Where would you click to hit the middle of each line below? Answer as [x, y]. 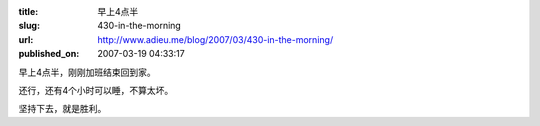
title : [28, 11]
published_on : [49, 54]
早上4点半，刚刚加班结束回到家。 [87, 72]
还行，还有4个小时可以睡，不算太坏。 [96, 90]
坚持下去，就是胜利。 [62, 109]
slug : [29, 26]
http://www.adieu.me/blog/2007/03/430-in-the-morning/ [215, 39]
